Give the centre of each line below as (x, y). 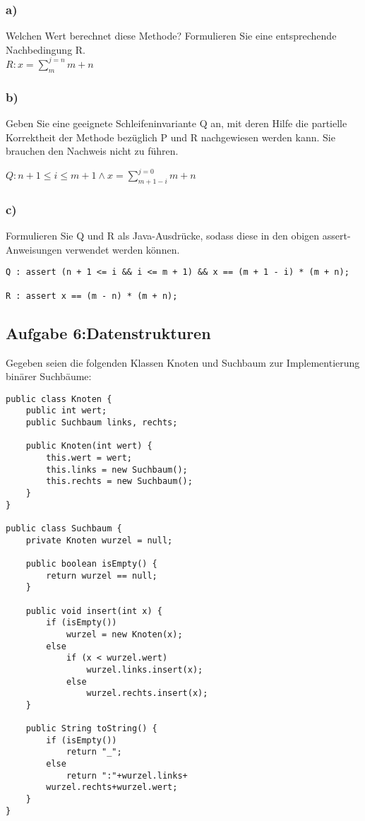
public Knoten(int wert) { (89, 446)
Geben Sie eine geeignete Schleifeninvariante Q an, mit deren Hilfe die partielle (176, 123)
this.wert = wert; (89, 458)
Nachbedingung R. (46, 49)
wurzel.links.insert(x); (145, 669)
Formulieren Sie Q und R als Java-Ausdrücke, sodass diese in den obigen (163, 236)
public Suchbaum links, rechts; (102, 423)
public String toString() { (91, 729)
